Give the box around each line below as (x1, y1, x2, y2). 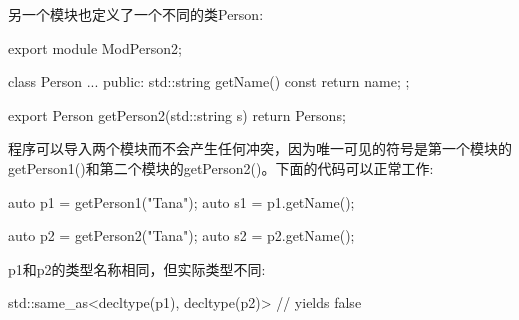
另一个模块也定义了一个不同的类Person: (8, 4, 264, 24)
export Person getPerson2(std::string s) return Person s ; (8, 104, 346, 125)
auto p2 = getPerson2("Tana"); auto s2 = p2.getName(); (8, 225, 355, 246)
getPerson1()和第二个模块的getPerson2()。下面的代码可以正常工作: (8, 157, 434, 178)
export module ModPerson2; (8, 37, 182, 58)
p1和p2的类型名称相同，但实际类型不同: (8, 258, 266, 279)
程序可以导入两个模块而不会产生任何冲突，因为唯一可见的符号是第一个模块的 (8, 138, 512, 159)
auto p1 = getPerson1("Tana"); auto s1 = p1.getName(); (8, 191, 355, 212)
